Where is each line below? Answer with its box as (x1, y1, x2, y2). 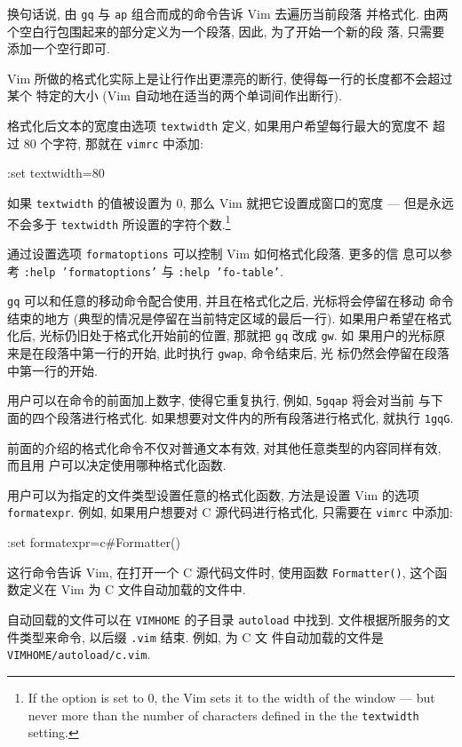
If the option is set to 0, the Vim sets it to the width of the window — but (28, 687, 435, 706)
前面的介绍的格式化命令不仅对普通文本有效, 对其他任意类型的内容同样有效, (7, 438, 442, 457)
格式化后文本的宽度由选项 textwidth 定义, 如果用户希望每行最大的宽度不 (7, 116, 429, 135)
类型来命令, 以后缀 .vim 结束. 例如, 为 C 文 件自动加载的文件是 (19, 627, 384, 646)
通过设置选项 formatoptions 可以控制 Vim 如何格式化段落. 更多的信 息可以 (7, 243, 441, 262)
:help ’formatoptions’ (23, 266, 158, 279)
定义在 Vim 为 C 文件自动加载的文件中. (19, 580, 246, 599)
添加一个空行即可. (7, 39, 110, 58)
